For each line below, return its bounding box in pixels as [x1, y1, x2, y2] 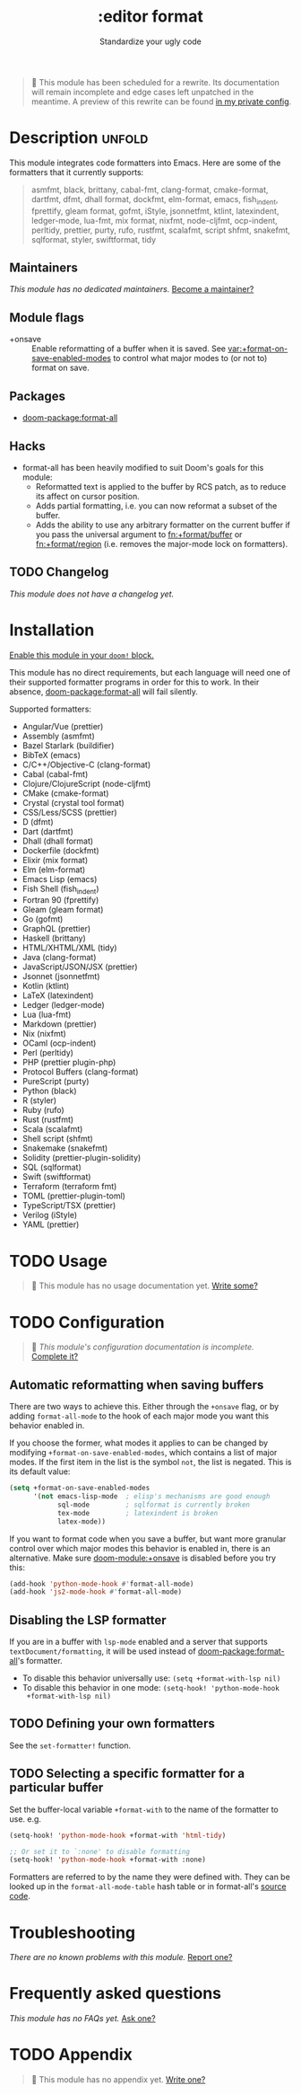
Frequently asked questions [9, 1984, 222, 2004]
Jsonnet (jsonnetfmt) [21, 971, 100, 982]
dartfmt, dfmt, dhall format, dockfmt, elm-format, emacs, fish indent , [30, 193, 279, 207]
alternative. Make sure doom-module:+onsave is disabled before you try [9, 1552, 276, 1563]
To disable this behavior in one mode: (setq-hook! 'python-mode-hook [21, 1683, 279, 1693]
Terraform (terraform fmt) [21, 1181, 117, 1192]
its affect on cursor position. [35, 490, 141, 501]
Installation [9, 620, 95, 640]
